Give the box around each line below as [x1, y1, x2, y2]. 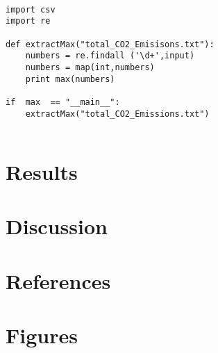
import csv [6, 4, 56, 15]
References [6, 266, 111, 295]
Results [6, 158, 78, 186]
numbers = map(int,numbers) [25, 62, 155, 72]
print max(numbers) [25, 74, 115, 84]
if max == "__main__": [6, 97, 120, 107]
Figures [6, 321, 78, 350]
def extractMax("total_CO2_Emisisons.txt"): [6, 39, 215, 49]
